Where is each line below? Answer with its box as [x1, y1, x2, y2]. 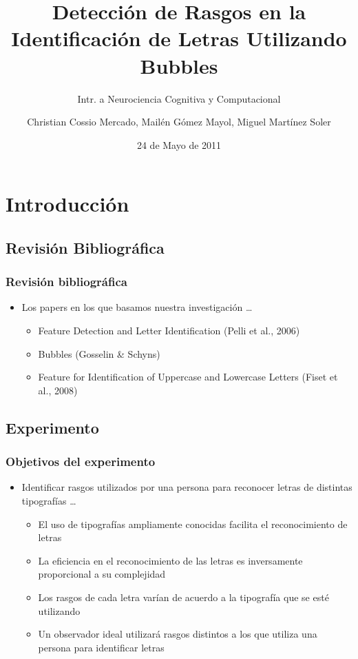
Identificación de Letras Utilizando [11, 24, 347, 52]
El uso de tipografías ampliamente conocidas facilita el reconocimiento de [38, 516, 348, 531]
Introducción [6, 190, 129, 218]
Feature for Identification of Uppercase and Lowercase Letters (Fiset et [38, 369, 338, 384]
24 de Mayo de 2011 [136, 137, 222, 152]
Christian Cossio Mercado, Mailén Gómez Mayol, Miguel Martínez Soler [27, 114, 331, 129]
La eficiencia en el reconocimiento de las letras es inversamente [38, 553, 303, 567]
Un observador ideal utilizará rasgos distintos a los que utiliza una [38, 627, 317, 641]
